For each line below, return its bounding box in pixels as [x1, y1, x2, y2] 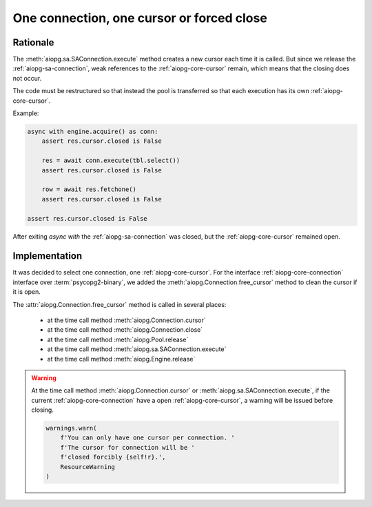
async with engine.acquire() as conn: [27, 128, 158, 135]
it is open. [12, 288, 41, 296]
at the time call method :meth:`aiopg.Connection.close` [47, 326, 203, 334]
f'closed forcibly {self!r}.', [60, 453, 166, 461]
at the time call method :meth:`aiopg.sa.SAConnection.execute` [47, 345, 227, 353]
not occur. [12, 74, 42, 82]
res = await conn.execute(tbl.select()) [41, 157, 180, 165]
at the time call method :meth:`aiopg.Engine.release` [47, 355, 196, 363]
